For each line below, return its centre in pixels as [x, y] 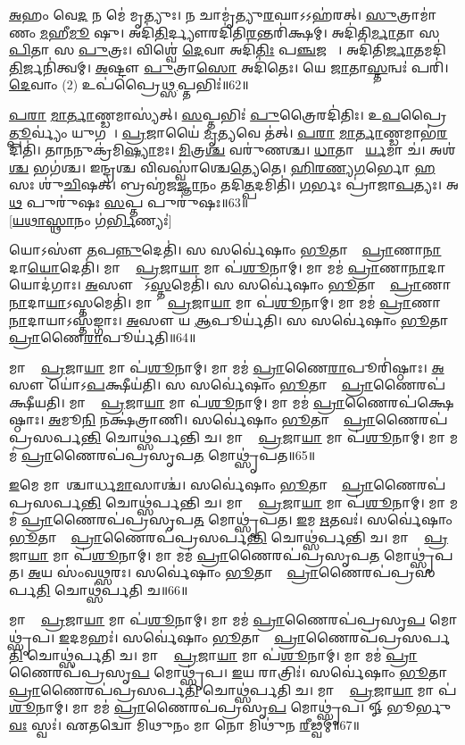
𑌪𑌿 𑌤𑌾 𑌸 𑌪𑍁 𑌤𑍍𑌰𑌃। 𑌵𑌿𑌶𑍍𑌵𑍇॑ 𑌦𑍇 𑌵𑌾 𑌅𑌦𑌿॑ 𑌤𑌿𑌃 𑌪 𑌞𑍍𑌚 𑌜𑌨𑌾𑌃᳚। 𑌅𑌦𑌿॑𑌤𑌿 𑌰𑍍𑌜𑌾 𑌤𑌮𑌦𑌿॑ [228, 50]
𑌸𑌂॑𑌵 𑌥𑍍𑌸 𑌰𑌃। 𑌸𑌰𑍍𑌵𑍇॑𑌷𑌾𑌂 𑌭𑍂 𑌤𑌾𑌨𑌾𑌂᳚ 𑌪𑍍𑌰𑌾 [187, 572]
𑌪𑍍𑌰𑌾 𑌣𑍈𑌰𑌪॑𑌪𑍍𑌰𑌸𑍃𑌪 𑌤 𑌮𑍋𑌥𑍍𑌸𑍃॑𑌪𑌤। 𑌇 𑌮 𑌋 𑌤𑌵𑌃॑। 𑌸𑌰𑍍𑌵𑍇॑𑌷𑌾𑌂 [237, 519]
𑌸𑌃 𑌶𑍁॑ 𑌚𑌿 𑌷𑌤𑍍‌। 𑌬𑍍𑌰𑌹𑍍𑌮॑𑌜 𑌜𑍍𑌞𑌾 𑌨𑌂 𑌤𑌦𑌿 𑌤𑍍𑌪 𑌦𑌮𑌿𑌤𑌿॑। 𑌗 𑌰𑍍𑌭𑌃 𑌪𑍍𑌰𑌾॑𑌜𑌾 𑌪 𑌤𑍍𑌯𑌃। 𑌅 [234, 184]
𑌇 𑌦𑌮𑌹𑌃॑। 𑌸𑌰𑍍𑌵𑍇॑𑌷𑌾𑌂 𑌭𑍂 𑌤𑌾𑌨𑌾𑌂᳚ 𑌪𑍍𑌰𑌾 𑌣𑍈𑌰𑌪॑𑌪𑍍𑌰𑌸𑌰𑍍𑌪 [255, 637]
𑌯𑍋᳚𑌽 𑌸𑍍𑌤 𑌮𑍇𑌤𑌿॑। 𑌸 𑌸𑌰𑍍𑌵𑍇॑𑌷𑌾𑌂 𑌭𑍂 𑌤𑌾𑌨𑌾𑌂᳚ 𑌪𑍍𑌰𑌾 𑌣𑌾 [294, 285]
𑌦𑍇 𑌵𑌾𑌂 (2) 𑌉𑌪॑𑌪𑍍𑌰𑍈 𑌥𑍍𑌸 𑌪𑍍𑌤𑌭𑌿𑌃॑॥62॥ [129, 84]
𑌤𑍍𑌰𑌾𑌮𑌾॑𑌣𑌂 [417, 14]
